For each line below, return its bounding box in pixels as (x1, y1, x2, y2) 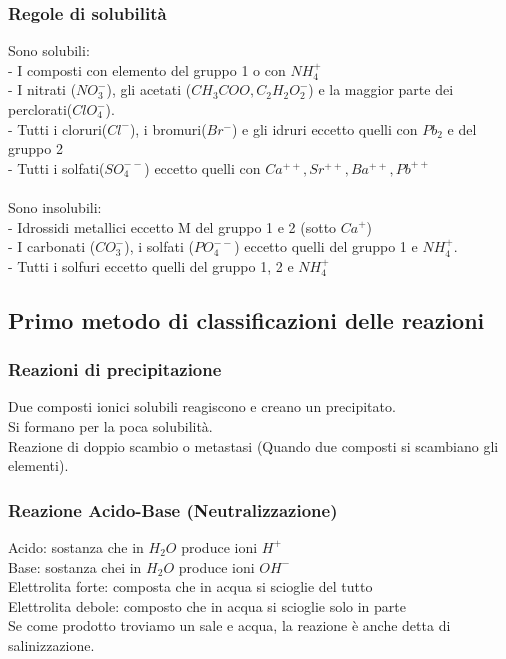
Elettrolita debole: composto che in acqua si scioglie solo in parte (8, 595, 407, 616)
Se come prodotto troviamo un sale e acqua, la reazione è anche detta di (8, 615, 451, 636)
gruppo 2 (8, 138, 63, 159)
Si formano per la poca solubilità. (8, 415, 213, 436)
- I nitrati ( (8, 79, 77, 100)
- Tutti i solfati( (8, 157, 105, 178)
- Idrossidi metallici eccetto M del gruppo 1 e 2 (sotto (8, 216, 337, 237)
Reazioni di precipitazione (8, 357, 222, 382)
